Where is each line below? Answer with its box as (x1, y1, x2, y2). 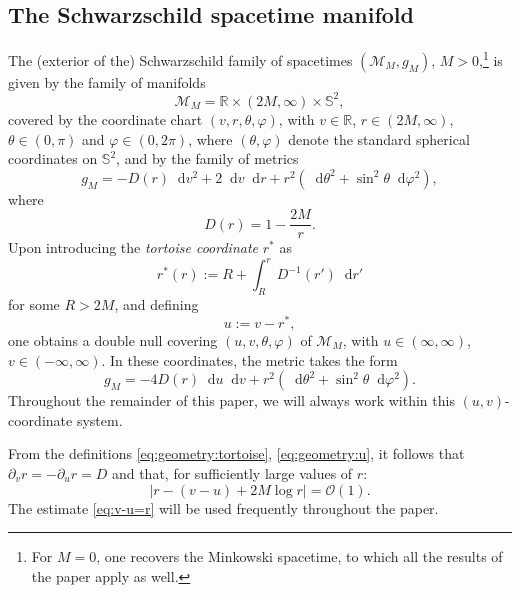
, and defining (114, 294, 199, 315)
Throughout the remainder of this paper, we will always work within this (8, 390, 455, 411)
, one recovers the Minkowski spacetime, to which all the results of (96, 546, 503, 567)
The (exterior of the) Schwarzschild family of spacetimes (8, 49, 353, 70)
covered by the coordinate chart (8, 108, 203, 129)
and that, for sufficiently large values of (111, 462, 353, 483)
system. (76, 409, 123, 430)
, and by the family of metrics (116, 148, 299, 169)
